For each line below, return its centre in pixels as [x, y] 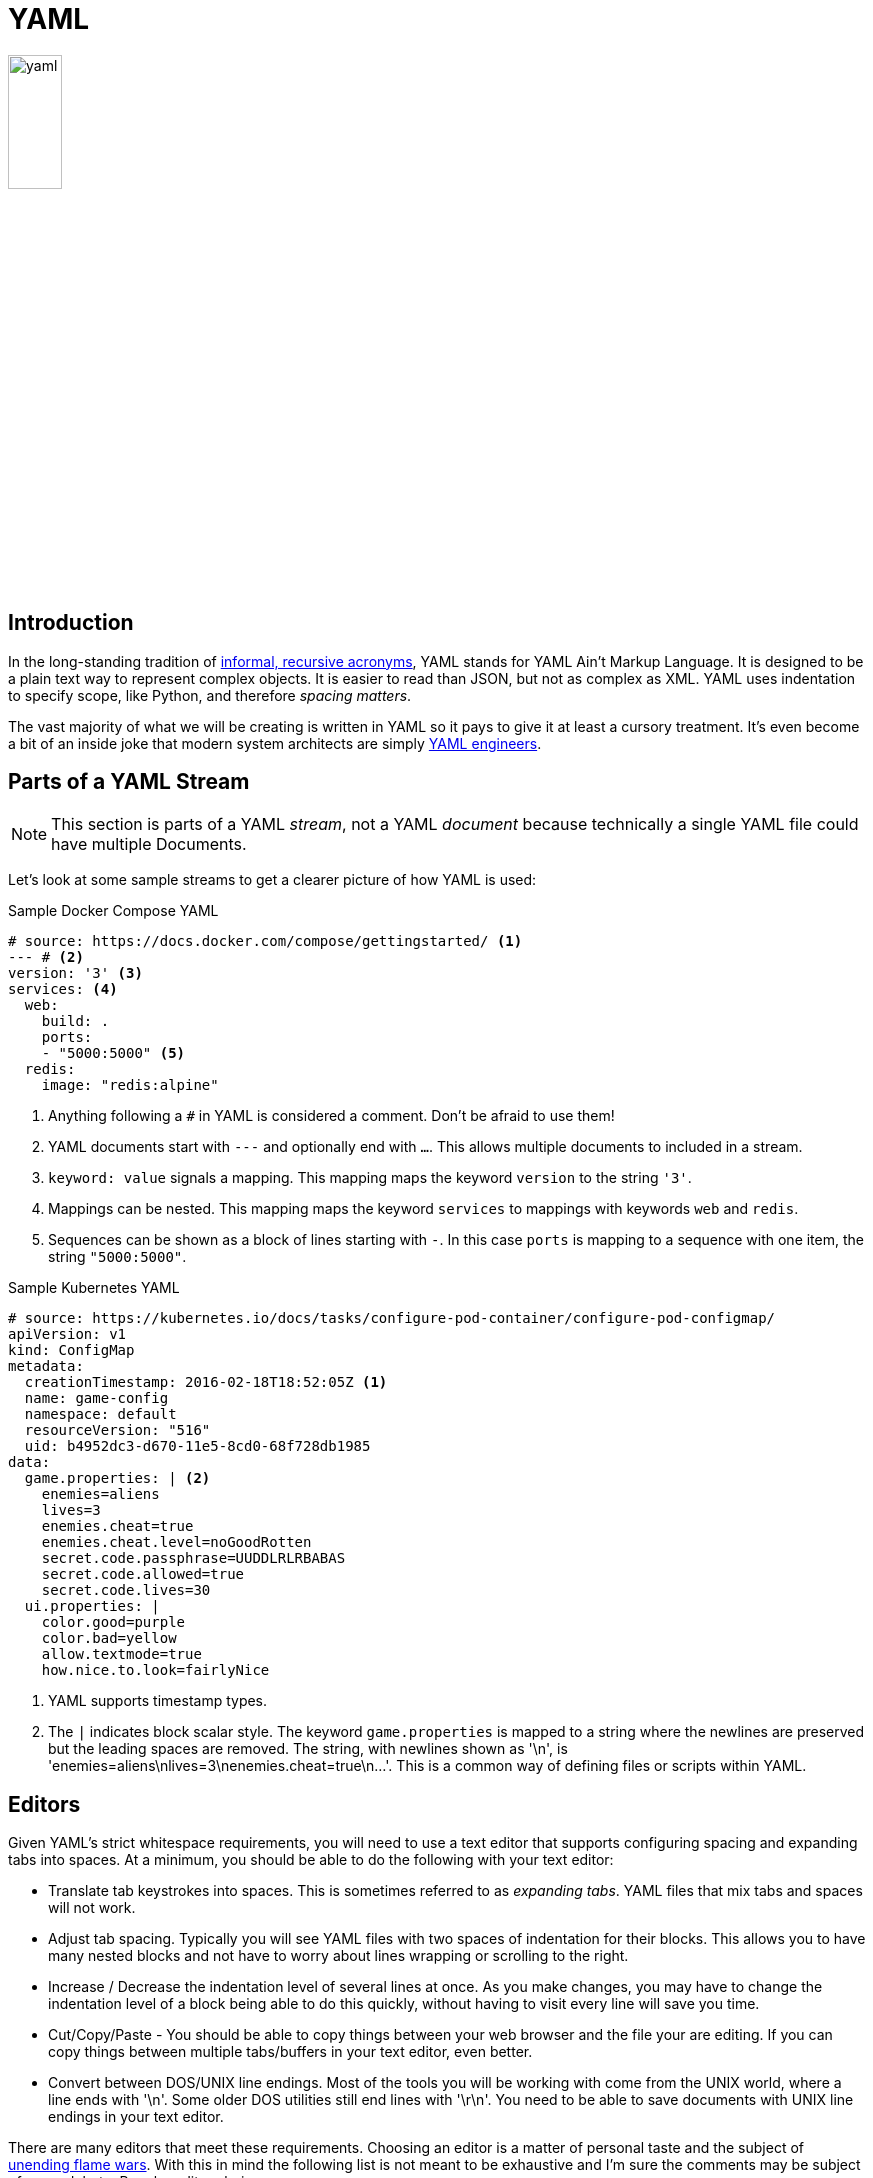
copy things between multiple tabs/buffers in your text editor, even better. [290, 2052]
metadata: [46, 1366]
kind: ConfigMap [71, 1350]
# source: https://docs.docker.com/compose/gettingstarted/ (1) [265, 941]
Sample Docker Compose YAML [113, 911]
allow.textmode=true [121, 1654]
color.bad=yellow [109, 1638]
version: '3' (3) [75, 973]
